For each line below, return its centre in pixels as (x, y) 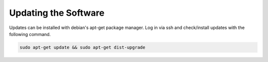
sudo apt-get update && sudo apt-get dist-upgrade (83, 47)
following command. (30, 34)
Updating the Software (57, 13)
